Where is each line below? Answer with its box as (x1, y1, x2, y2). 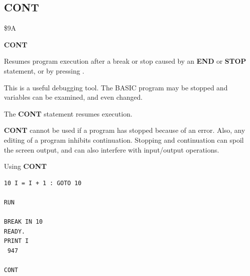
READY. (4, 228, 25, 235)
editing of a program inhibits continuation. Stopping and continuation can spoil (4, 134, 244, 145)
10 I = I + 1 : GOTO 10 (4, 179, 82, 187)
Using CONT (4, 161, 47, 171)
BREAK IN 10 (4, 218, 43, 226)
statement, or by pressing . (4, 65, 85, 76)
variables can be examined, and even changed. (4, 92, 143, 102)
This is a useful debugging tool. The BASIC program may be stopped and (4, 82, 228, 92)
